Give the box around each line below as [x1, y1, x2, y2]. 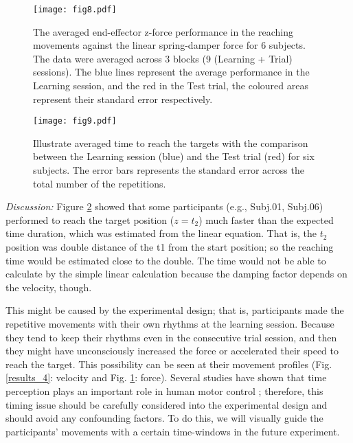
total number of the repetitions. [33, 176, 166, 190]
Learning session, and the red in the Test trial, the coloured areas [33, 78, 308, 93]
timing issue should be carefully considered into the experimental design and [5, 397, 328, 411]
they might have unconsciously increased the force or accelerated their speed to [5, 343, 339, 358]
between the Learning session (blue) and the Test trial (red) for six [33, 149, 315, 163]
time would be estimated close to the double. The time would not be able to [5, 253, 326, 267]
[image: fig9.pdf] [33, 116, 117, 126]
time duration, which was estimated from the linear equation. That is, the [5, 226, 317, 240]
